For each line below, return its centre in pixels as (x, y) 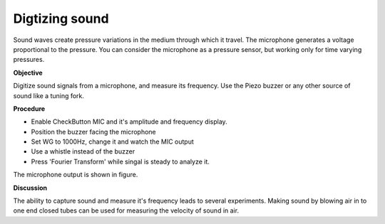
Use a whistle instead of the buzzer (83, 151)
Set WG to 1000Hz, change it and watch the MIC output (112, 142)
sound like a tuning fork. (49, 95)
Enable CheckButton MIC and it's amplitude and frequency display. (129, 122)
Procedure (29, 108)
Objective (28, 73)
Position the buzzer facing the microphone (93, 132)
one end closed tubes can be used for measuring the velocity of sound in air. (126, 210)
